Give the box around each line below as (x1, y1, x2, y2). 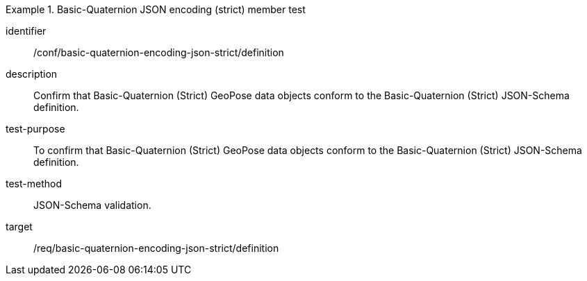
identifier (6, 25, 47, 37)
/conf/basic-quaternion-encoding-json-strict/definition (33, 46, 284, 58)
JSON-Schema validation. (33, 199, 151, 211)
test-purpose (6, 123, 65, 135)
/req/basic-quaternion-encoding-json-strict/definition (33, 242, 279, 254)
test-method (6, 178, 62, 189)
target (6, 221, 33, 232)
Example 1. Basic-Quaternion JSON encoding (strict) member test (6, 3, 306, 15)
